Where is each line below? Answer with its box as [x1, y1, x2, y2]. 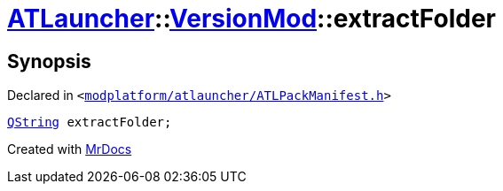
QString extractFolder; [7, 115, 172, 130]
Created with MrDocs [7, 141, 132, 157]
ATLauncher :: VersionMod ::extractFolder [7, 4, 496, 34]
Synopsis [7, 50, 91, 73]
